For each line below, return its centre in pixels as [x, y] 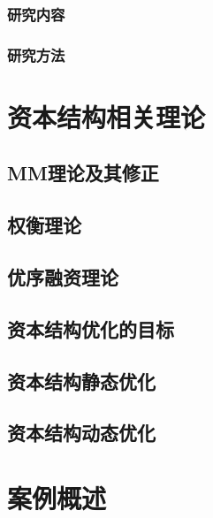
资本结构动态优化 [81, 433]
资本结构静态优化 [81, 381]
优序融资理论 [63, 277]
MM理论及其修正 [83, 173]
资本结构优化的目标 [91, 328]
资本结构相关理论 [106, 116]
